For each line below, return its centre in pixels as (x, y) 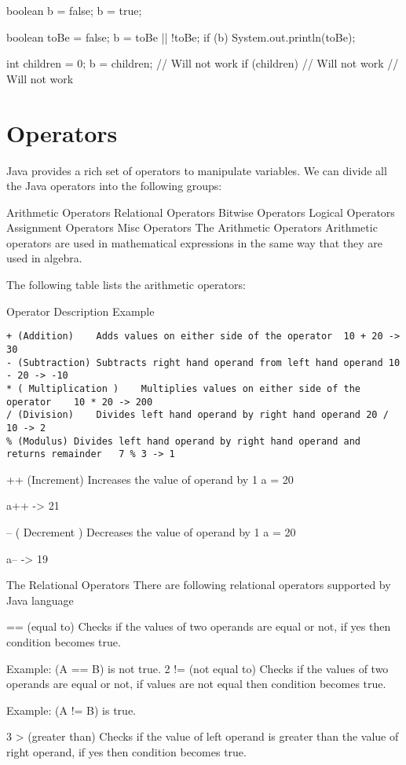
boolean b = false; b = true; (74, 10)
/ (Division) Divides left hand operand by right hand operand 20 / (198, 415)
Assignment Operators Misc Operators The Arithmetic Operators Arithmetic (192, 227)
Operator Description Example (80, 311)
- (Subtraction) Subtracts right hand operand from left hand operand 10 (203, 362)
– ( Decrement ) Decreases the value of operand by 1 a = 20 (151, 532)
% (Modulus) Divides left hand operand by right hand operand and (184, 441)
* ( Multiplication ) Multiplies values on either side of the (184, 388)
